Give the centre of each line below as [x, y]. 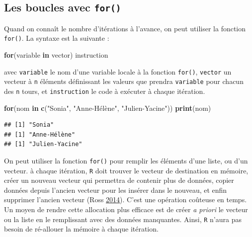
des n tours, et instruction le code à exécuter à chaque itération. [105, 91]
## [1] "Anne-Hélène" [40, 134]
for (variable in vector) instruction [56, 55]
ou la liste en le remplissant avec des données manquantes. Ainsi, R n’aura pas [123, 219]
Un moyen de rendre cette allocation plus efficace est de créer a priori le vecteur [126, 209]
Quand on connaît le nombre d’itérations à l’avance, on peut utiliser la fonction [125, 28]
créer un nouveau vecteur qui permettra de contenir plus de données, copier [119, 180]
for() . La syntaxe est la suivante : [57, 38]
